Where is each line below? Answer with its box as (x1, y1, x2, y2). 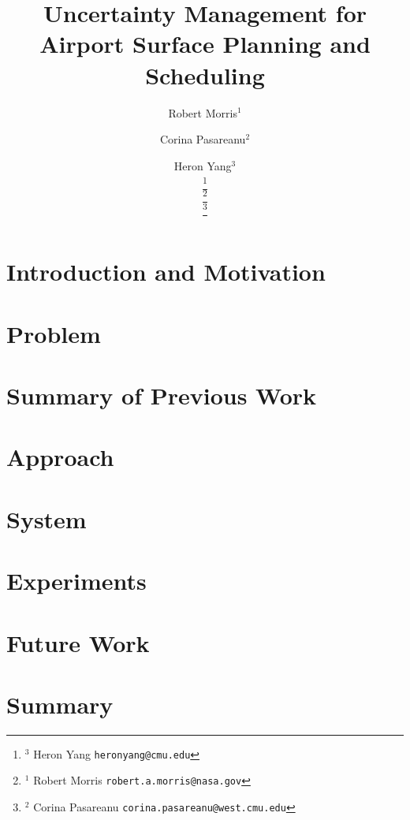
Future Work (6, 626, 150, 658)
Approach (6, 441, 114, 473)
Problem (6, 317, 101, 349)
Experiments (6, 565, 147, 597)
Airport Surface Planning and (39, 28, 371, 60)
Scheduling (145, 58, 265, 91)
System (6, 502, 87, 535)
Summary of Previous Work (6, 379, 317, 412)
